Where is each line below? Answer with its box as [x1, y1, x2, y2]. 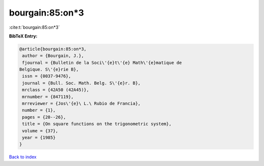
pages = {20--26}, [22, 114, 66, 120]
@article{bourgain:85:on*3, [19, 46, 87, 52]
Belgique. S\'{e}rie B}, [19, 67, 79, 73]
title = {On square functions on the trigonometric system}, [22, 121, 172, 127]
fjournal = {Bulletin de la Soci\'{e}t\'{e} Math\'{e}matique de [22, 60, 182, 65]
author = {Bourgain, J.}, [22, 53, 84, 58]
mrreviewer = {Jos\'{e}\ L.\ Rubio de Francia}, [22, 101, 141, 107]
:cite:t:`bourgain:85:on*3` [9, 24, 60, 30]
